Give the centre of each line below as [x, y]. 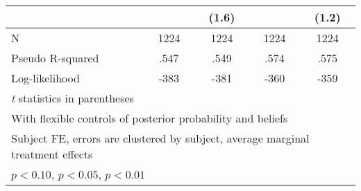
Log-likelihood [45, 78]
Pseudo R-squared [55, 58]
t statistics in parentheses [73, 98]
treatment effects [52, 154]
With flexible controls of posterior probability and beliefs [150, 118]
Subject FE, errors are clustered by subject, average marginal [160, 138]
